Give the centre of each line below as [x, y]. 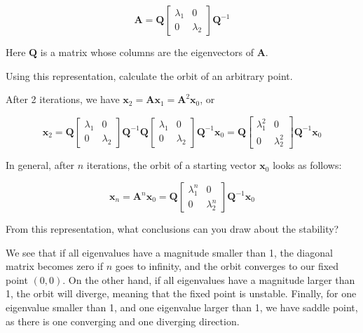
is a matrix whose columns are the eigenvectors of [147, 52]
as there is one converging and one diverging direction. [123, 321]
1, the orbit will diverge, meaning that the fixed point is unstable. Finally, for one [181, 293]
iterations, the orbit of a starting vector [171, 165]
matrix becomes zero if [54, 266]
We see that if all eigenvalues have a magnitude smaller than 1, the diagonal [169, 252]
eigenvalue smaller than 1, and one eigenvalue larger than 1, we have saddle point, [182, 307]
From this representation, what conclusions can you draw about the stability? [172, 229]
